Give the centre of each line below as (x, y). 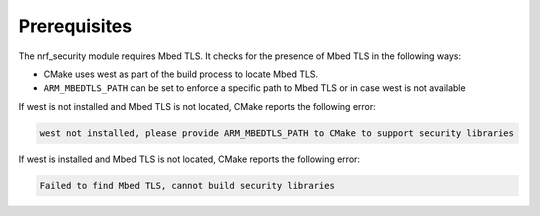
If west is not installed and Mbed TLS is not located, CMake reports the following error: (197, 106)
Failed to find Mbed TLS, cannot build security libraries (187, 185)
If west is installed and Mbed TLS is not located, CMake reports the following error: (189, 159)
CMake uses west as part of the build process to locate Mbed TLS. (181, 74)
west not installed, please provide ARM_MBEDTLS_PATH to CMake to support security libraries (277, 133)
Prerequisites (75, 26)
